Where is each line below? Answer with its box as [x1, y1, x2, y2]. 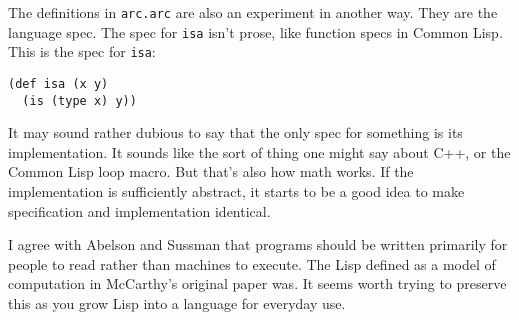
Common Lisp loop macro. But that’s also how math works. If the [8, 161, 414, 182]
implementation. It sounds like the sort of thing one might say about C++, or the [8, 141, 511, 162]
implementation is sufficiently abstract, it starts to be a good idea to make [8, 181, 465, 202]
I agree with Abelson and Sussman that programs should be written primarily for [8, 234, 508, 255]
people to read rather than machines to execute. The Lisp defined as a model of [8, 253, 496, 274]
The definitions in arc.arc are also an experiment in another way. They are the [8, 2, 498, 22]
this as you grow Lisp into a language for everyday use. [8, 293, 346, 314]
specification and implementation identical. [8, 200, 271, 221]
